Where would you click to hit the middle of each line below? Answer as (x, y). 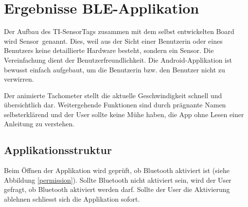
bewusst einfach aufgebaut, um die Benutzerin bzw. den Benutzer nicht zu (115, 69)
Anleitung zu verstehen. (39, 124)
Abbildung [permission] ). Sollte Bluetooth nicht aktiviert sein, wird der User (118, 180)
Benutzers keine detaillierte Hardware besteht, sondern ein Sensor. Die (109, 50)
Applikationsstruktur (58, 150)
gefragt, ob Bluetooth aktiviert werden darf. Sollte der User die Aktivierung (117, 189)
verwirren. (19, 79)
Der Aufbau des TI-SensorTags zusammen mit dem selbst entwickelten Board (119, 31)
